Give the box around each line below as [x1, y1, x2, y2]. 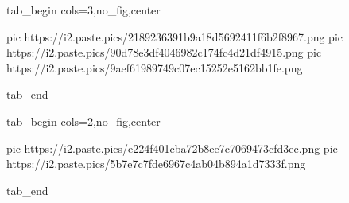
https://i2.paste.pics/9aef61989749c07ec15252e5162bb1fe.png [6, 59, 303, 76]
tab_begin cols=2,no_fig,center [6, 112, 161, 129]
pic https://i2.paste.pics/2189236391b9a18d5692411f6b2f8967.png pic [6, 28, 343, 45]
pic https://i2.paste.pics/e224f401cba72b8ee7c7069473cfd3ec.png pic [6, 139, 338, 156]
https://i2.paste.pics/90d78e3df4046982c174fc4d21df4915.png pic [6, 44, 322, 61]
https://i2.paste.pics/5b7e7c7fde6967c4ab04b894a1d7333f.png [6, 155, 306, 172]
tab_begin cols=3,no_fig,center [6, 2, 161, 18]
